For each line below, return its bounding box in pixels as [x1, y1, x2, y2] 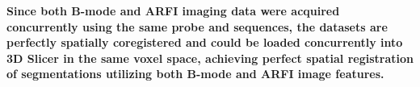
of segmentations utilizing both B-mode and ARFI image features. [6, 65, 384, 82]
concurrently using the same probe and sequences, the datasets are [6, 18, 388, 35]
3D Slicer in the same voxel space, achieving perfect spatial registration [6, 49, 414, 66]
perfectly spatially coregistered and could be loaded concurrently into [6, 34, 403, 51]
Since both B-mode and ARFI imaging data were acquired [6, 2, 340, 19]
